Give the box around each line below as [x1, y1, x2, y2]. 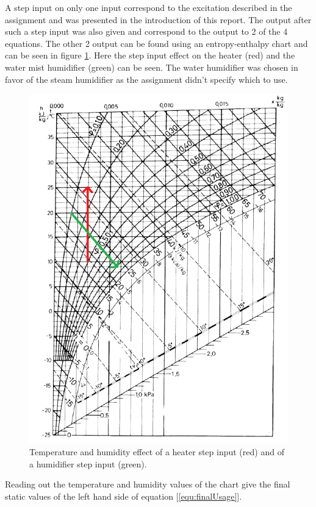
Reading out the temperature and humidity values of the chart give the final [5, 478, 290, 491]
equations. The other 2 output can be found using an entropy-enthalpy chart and [5, 37, 308, 49]
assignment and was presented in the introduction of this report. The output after [5, 13, 312, 26]
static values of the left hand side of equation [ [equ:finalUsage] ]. [5, 489, 242, 502]
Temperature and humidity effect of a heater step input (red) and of [29, 445, 284, 458]
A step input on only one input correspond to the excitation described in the [5, 1, 292, 13]
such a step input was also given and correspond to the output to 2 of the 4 [5, 25, 288, 38]
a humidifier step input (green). [29, 457, 147, 470]
